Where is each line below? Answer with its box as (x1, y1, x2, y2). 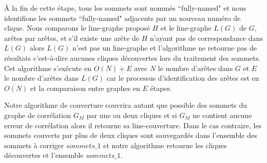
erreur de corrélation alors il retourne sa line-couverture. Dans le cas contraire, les (4, 120, 262, 130)
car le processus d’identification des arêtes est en (106, 73, 259, 83)
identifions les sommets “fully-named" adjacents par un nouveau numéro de (4, 12, 241, 23)
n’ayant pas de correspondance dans (149, 32, 263, 43)
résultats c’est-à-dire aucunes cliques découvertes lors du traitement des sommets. (4, 52, 261, 63)
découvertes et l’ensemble (4, 150, 84, 160)
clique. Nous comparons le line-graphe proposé (4, 22, 150, 33)
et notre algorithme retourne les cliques (103, 139, 227, 150)
